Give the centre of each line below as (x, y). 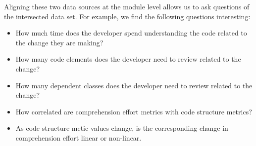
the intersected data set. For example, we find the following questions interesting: (127, 16)
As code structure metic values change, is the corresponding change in (122, 128)
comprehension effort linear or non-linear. (78, 137)
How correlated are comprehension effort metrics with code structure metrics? (134, 111)
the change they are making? (59, 42)
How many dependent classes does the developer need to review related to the (134, 85)
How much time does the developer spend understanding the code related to (131, 33)
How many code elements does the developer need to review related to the (128, 59)
